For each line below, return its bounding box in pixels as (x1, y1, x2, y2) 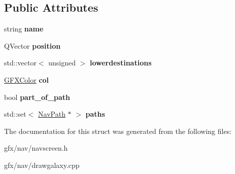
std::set (4, 109, 26, 119)
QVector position (4, 40, 61, 51)
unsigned (48, 57, 76, 68)
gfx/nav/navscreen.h (4, 143, 68, 153)
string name (4, 23, 44, 34)
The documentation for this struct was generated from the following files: (4, 125, 232, 136)
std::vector (4, 57, 37, 68)
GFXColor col (4, 74, 49, 85)
